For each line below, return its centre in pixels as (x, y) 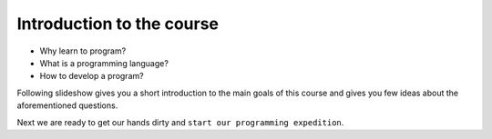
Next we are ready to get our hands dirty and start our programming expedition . (180, 122)
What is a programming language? (104, 63)
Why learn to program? (83, 51)
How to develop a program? (92, 76)
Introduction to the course (118, 24)
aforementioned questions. (67, 105)
